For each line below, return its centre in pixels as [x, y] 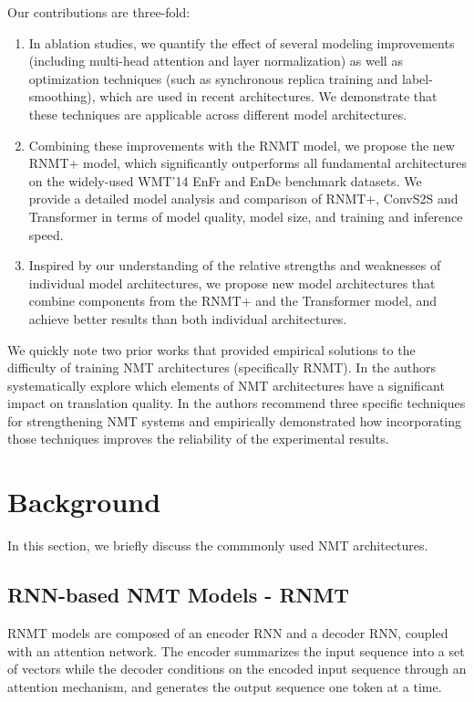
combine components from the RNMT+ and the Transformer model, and [233, 301]
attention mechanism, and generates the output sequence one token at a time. [225, 686]
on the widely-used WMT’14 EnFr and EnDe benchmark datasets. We [225, 180]
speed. [46, 234]
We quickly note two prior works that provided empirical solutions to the [211, 349]
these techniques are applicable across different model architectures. [218, 114]
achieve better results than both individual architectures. [188, 318]
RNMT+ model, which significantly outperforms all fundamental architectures [247, 163]
